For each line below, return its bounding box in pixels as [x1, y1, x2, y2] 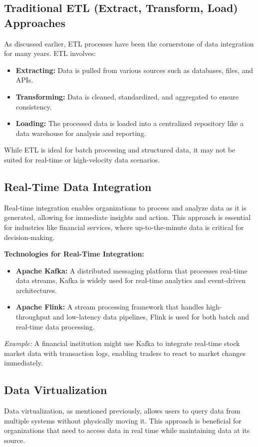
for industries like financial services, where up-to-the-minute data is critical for [4, 221, 244, 232]
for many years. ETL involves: [4, 48, 96, 58]
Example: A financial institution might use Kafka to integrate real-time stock [4, 338, 240, 348]
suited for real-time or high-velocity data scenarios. [4, 154, 160, 164]
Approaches [4, 14, 65, 30]
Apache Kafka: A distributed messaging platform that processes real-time [15, 265, 248, 275]
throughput [15, 311, 51, 322]
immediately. [4, 357, 43, 368]
